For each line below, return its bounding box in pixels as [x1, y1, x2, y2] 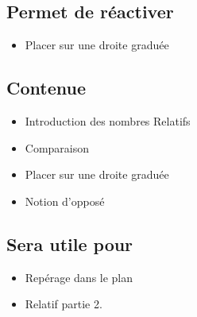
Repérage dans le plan [25, 269, 133, 285]
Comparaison [25, 139, 90, 156]
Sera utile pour [6, 231, 133, 256]
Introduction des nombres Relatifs [25, 113, 191, 129]
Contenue [6, 75, 86, 100]
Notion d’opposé [25, 192, 105, 209]
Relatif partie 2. [25, 296, 102, 312]
